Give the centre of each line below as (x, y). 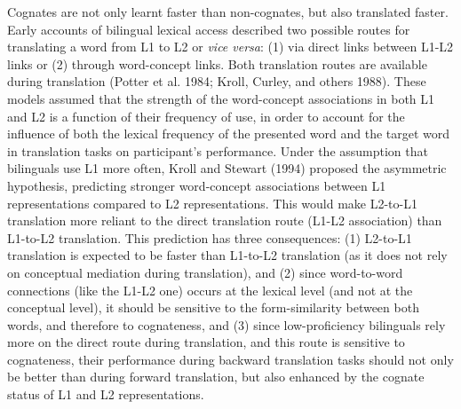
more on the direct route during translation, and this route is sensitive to (206, 342)
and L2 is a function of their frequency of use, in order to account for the (206, 116)
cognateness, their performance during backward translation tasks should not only (230, 359)
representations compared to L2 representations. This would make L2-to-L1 (212, 203)
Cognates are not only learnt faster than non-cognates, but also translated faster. (228, 12)
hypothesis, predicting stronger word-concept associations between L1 (197, 185)
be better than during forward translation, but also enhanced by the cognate (216, 377)
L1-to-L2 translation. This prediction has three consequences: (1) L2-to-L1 (210, 237)
